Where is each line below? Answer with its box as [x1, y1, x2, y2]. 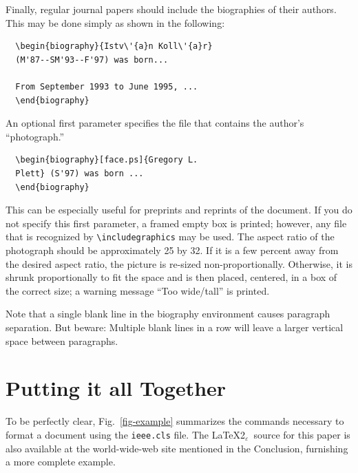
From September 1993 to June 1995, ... [15, 81, 198, 92]
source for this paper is [253, 427, 350, 441]
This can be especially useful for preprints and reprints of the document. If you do [6, 202, 352, 217]
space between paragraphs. [6, 333, 118, 348]
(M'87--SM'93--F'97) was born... [15, 54, 169, 65]
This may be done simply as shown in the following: [6, 15, 225, 30]
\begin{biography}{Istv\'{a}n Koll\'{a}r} [15, 41, 213, 52]
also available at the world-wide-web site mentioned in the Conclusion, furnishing [6, 441, 348, 455]
